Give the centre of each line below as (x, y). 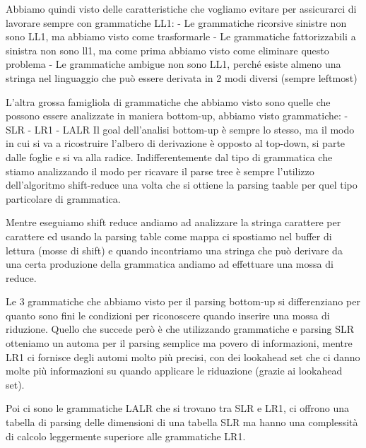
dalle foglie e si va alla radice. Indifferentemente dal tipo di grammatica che (169, 157)
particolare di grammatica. (63, 198)
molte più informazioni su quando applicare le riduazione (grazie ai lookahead (174, 371)
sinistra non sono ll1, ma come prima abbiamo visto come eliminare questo (167, 50)
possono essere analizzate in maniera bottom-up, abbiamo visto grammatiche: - (177, 116)
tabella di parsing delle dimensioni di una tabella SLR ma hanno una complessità (182, 422)
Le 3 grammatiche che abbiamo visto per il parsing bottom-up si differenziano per (183, 301)
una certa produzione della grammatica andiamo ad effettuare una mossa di (170, 264)
